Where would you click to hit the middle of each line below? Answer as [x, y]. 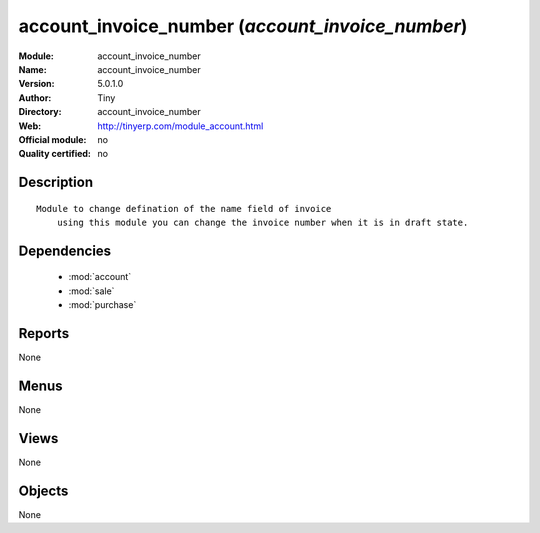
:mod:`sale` [91, 291]
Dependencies [65, 250]
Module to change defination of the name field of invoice [184, 208]
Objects [43, 490]
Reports [44, 333]
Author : [35, 97]
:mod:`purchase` [102, 305]
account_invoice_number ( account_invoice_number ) [243, 26]
